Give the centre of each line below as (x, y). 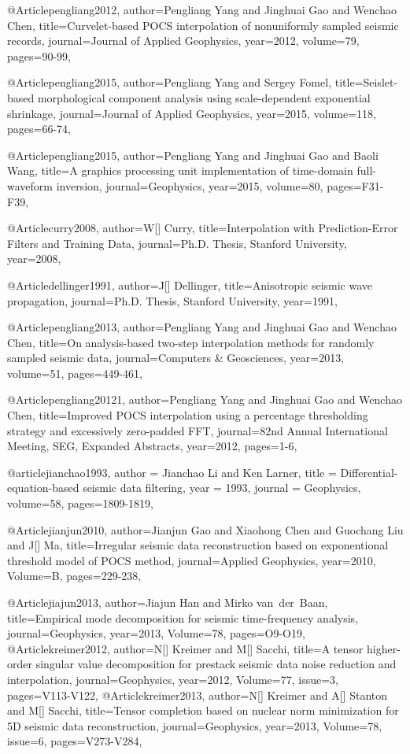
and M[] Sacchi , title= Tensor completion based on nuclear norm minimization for (203, 710)
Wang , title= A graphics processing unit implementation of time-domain (180, 170)
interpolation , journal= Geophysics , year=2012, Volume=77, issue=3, (173, 679)
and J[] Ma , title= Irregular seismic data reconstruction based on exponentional (198, 545)
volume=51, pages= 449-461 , (75, 373)
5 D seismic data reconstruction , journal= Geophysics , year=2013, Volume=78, (195, 725)
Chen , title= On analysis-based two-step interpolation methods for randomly (191, 342)
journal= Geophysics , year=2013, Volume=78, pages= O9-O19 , (156, 633)
